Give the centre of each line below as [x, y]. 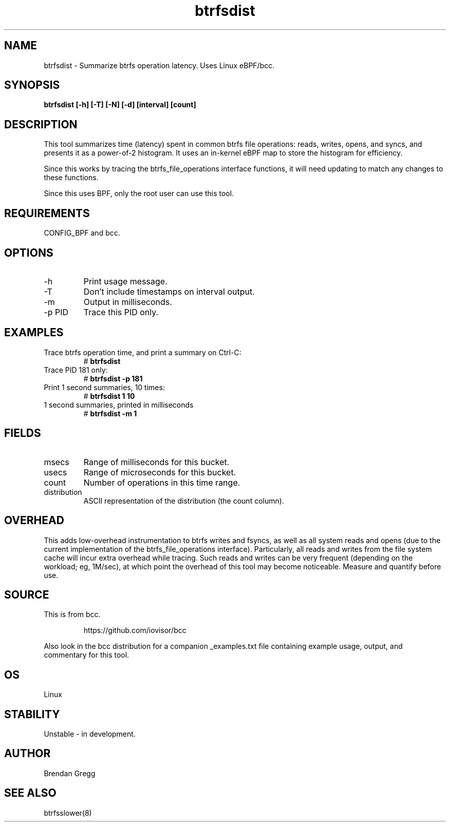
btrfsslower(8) [68, 813]
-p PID [56, 312]
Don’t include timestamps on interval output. [169, 291]
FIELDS [23, 433]
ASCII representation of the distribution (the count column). [184, 501]
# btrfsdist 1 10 [109, 396]
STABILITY [32, 714]
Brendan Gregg [70, 773]
